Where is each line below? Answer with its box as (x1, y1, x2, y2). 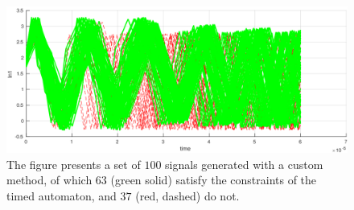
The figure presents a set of (6, 155, 141, 172)
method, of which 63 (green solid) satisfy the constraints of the (6, 171, 317, 188)
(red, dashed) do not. (135, 187, 240, 204)
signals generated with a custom (165, 155, 323, 172)
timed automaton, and (6, 187, 117, 204)
